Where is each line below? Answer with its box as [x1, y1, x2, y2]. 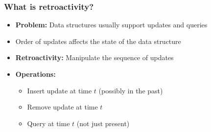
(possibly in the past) [98, 85, 163, 95]
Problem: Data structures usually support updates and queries [15, 20, 208, 30]
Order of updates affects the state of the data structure [15, 36, 181, 46]
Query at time [27, 118, 70, 128]
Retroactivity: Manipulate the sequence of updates [15, 52, 174, 63]
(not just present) [76, 118, 130, 128]
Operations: [15, 69, 56, 79]
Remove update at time [27, 102, 98, 112]
